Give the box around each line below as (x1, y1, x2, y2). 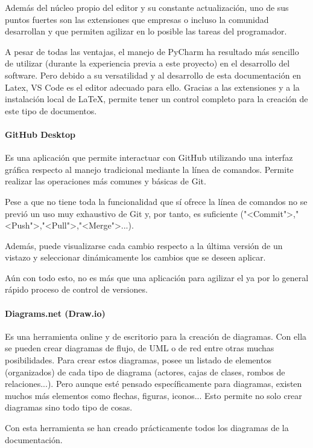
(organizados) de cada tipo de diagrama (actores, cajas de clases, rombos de (5, 365, 285, 378)
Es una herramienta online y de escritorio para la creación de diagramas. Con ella (5, 330, 307, 342)
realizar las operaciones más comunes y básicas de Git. (5, 175, 206, 187)
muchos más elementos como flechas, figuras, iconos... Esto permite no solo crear (5, 389, 302, 401)
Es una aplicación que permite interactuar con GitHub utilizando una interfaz (5, 151, 293, 164)
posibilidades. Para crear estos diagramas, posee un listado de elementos (5, 354, 271, 366)
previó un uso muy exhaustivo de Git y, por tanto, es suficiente (5, 207, 238, 219)
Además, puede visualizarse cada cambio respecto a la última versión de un (5, 239, 283, 252)
